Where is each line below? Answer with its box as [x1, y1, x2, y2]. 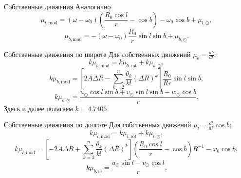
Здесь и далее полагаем [4, 103, 73, 113]
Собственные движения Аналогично [4, 1, 111, 11]
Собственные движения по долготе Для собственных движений [4, 119, 191, 130]
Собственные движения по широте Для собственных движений [4, 49, 191, 59]
